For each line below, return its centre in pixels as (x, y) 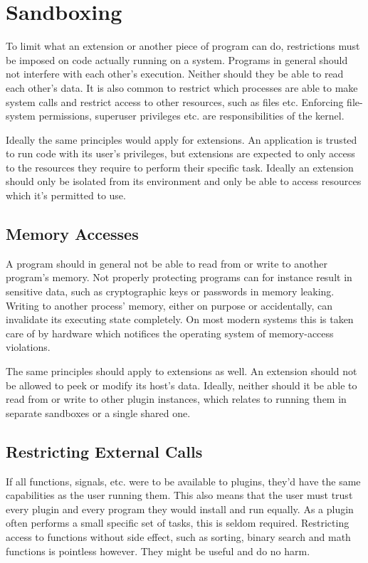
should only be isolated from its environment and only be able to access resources (184, 181)
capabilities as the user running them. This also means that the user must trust (179, 495)
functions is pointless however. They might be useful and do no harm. (158, 551)
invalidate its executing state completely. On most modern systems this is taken (180, 319)
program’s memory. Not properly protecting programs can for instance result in (179, 277)
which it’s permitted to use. (66, 195)
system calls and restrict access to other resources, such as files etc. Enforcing (175, 101)
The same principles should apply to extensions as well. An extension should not (182, 371)
